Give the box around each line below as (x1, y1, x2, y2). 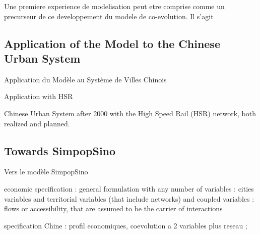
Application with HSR (4, 91, 73, 102)
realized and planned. (4, 118, 70, 128)
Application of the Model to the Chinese (4, 35, 220, 51)
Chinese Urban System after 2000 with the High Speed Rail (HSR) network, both (4, 108, 256, 118)
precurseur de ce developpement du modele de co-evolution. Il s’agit (4, 11, 214, 21)
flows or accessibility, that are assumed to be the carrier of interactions (4, 203, 223, 214)
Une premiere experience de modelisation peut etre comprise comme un (4, 1, 225, 11)
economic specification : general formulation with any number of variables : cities (4, 183, 254, 194)
